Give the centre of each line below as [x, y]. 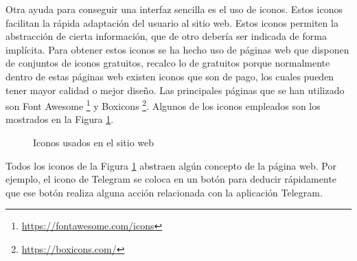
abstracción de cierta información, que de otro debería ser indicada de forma [166, 36]
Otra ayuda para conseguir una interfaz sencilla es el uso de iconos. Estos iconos [174, 9]
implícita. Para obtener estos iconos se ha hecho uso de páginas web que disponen [177, 49]
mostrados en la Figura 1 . [60, 119]
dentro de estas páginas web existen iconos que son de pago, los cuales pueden [170, 76]
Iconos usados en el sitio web [94, 142]
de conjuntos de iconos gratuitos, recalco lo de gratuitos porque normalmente [168, 63]
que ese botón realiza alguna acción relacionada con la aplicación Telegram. [164, 192]
